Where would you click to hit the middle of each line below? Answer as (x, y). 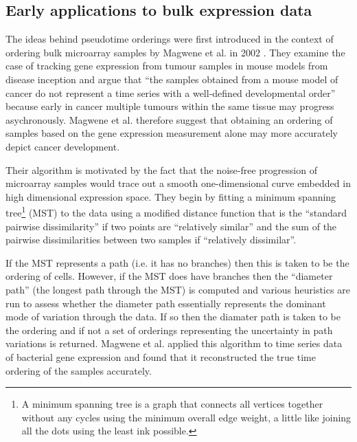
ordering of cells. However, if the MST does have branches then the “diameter (169, 276)
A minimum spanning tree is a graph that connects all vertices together (172, 404)
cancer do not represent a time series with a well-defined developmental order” (171, 92)
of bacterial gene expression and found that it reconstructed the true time (161, 356)
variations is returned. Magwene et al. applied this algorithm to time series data (174, 343)
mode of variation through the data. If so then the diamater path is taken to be (173, 317)
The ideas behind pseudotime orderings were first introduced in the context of (170, 39)
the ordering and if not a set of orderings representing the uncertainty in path (169, 330)
